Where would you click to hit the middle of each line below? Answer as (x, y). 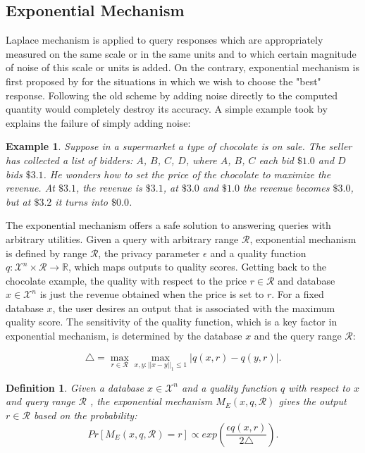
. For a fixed (298, 294)
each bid (276, 160)
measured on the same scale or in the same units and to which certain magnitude (181, 53)
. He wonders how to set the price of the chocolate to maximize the (187, 174)
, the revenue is (109, 188)
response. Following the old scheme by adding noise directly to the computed (172, 95)
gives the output (313, 401)
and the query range (298, 336)
